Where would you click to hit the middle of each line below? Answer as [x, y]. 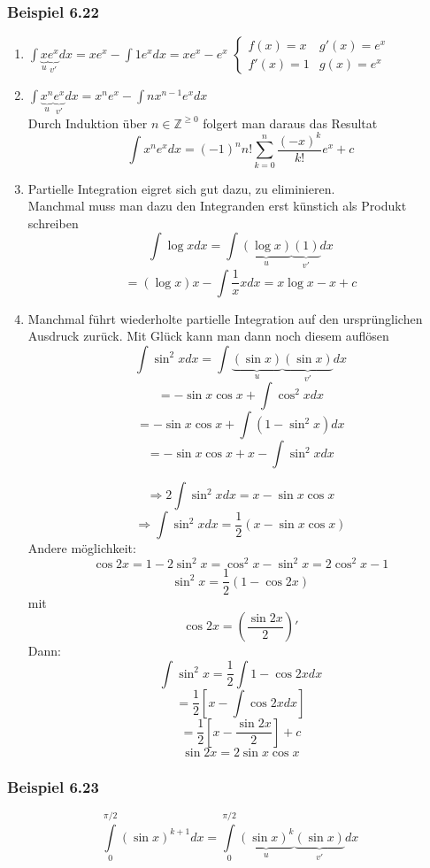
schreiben [53, 223]
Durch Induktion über [88, 123]
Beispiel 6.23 [53, 786]
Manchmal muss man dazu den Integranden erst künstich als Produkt [217, 206]
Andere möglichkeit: [82, 548]
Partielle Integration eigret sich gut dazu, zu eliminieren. [181, 188]
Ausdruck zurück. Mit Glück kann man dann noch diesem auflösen [208, 336]
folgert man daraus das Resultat [290, 123]
